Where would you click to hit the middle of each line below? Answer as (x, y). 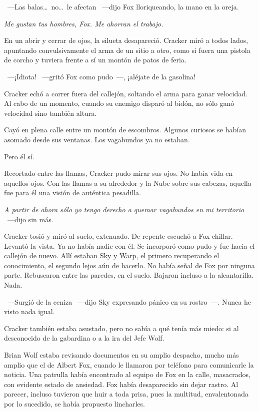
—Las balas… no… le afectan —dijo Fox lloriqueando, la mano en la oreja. (123, 6)
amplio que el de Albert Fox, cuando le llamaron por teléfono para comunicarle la (129, 364)
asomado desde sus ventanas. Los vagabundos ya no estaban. (97, 139)
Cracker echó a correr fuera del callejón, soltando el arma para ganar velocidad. (126, 93)
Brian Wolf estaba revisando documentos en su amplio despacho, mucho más (121, 355)
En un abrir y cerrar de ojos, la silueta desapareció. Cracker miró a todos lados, (126, 40)
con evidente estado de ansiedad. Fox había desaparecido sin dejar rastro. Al (121, 384)
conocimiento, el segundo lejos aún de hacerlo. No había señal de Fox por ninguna (129, 265)
